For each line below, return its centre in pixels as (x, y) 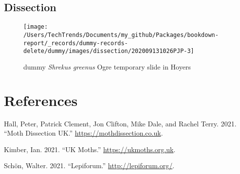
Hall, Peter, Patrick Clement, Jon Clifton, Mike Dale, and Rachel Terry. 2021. (120, 123)
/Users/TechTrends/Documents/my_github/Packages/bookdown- (121, 35)
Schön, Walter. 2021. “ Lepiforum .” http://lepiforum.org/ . (89, 165)
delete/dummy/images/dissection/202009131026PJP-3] (109, 51)
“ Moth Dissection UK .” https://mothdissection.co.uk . (83, 133)
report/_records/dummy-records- (76, 43)
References (41, 100)
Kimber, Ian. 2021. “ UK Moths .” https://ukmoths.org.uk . (90, 149)
